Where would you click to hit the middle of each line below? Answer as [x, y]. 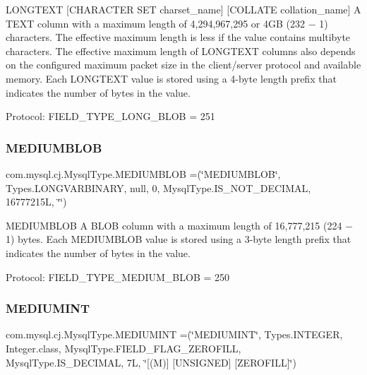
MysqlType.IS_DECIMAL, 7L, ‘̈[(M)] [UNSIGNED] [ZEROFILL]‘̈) [151, 362]
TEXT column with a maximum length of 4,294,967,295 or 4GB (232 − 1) [167, 23]
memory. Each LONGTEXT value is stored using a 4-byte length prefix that [171, 78]
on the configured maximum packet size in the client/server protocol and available [183, 65]
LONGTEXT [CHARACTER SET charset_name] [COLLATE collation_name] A [183, 9]
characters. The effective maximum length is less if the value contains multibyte [178, 37]
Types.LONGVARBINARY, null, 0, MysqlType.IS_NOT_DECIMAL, [158, 187]
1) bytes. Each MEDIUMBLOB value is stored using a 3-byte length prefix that [179, 239]
